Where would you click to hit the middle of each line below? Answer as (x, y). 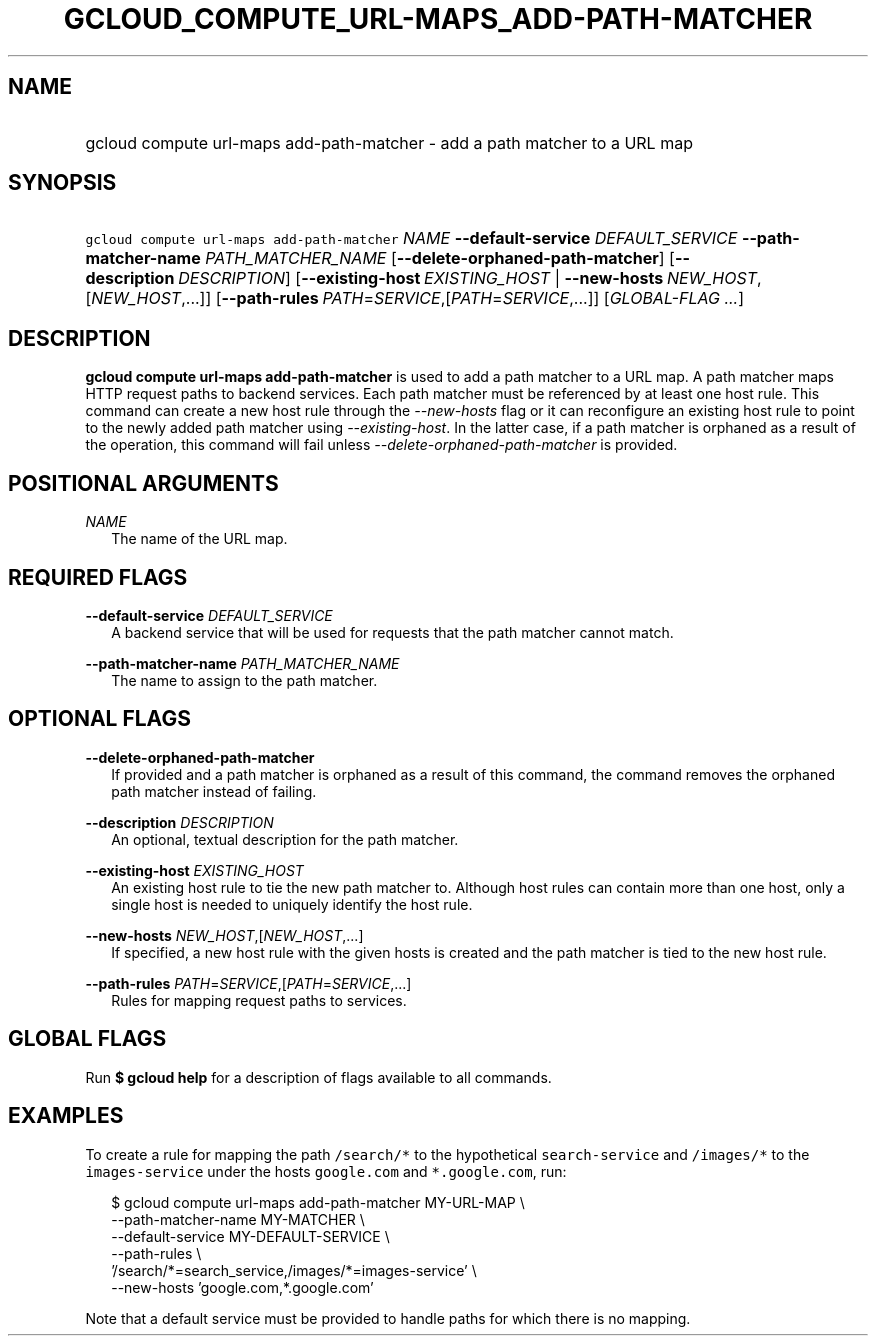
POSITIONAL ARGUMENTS (143, 483)
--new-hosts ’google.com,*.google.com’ (242, 1287)
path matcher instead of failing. (214, 791)
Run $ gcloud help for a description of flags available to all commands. (318, 1077)
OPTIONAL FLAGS (99, 719)
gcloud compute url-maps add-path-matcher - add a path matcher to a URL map (389, 142)
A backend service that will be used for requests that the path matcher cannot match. (392, 632)
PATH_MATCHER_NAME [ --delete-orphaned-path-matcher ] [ (440, 258)
